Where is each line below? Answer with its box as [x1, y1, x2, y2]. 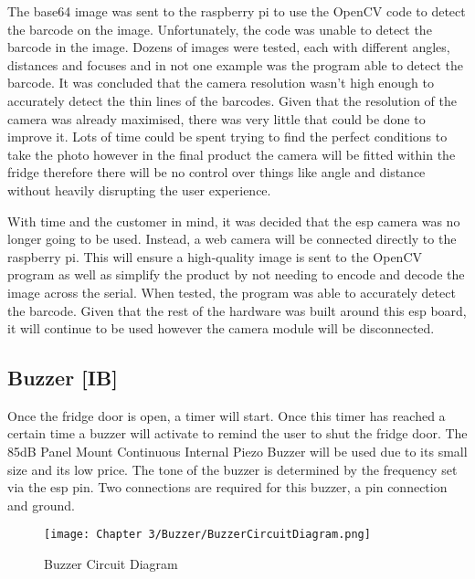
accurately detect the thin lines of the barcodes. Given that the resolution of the [7, 90, 458, 110]
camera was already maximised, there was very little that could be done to [7, 109, 426, 128]
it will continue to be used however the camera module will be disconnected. [7, 319, 435, 338]
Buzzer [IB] [7, 363, 118, 392]
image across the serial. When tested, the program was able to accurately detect [7, 282, 456, 301]
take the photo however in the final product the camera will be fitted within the [7, 144, 456, 163]
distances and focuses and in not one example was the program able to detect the [7, 55, 463, 74]
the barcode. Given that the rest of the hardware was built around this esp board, [7, 300, 467, 320]
